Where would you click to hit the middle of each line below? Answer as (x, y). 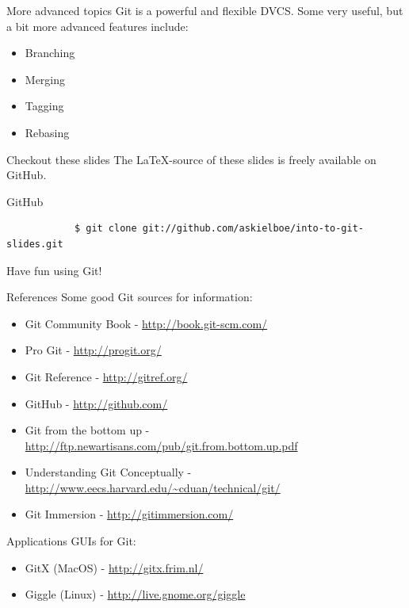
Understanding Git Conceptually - (108, 472)
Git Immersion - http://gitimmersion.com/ (129, 514)
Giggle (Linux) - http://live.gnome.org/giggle (135, 594)
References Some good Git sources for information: (130, 297)
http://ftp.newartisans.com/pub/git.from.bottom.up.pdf (161, 445)
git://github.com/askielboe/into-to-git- (253, 229)
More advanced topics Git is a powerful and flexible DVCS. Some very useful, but (205, 10)
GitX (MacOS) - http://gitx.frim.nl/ (114, 567)
